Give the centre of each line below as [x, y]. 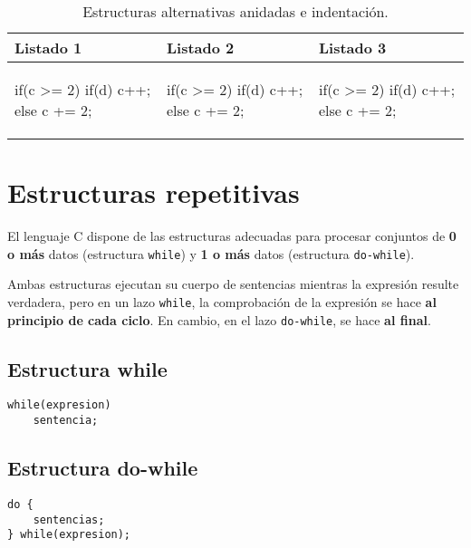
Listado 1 [48, 48]
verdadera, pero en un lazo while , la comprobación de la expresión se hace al [222, 301]
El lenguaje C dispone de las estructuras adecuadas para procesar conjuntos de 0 [232, 236]
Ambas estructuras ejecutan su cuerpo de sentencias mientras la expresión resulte [233, 284]
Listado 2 [201, 48]
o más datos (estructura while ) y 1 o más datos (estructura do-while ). [211, 253]
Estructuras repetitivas [154, 192]
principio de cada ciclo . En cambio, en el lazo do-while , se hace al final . [219, 319]
